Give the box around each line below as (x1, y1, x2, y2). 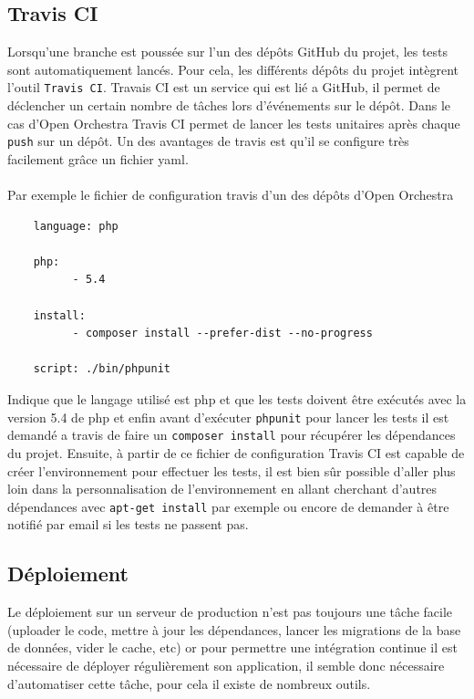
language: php (33, 219, 118, 233)
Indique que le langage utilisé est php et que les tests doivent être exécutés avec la (7, 390, 467, 409)
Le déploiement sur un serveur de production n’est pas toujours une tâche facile (7, 602, 453, 621)
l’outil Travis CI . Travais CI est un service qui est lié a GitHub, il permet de (7, 78, 440, 97)
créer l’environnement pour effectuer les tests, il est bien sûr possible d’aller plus (7, 461, 456, 480)
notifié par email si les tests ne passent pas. (7, 515, 249, 534)
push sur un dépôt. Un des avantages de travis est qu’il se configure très (7, 131, 409, 151)
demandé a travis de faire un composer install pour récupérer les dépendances (7, 425, 456, 444)
